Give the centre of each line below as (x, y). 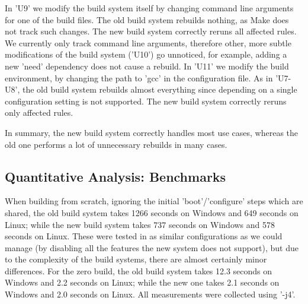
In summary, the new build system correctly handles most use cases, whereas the (152, 132)
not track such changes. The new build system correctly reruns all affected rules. (151, 31)
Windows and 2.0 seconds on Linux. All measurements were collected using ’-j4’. (150, 294)
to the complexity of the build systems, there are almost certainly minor (136, 259)
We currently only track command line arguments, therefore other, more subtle (148, 42)
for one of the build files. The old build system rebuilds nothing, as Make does (147, 19)
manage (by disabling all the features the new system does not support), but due (152, 247)
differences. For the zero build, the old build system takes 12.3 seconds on (139, 270)
